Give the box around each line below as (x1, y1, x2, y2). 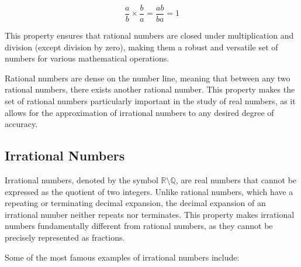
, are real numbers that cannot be (175, 174, 297, 186)
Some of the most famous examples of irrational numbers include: (5, 251, 240, 263)
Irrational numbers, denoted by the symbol (5, 174, 158, 186)
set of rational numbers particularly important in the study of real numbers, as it (5, 95, 296, 107)
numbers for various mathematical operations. (5, 52, 169, 64)
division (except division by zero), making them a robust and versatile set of (5, 40, 278, 53)
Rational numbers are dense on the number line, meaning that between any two (5, 71, 290, 84)
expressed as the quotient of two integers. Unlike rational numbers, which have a (5, 185, 293, 197)
